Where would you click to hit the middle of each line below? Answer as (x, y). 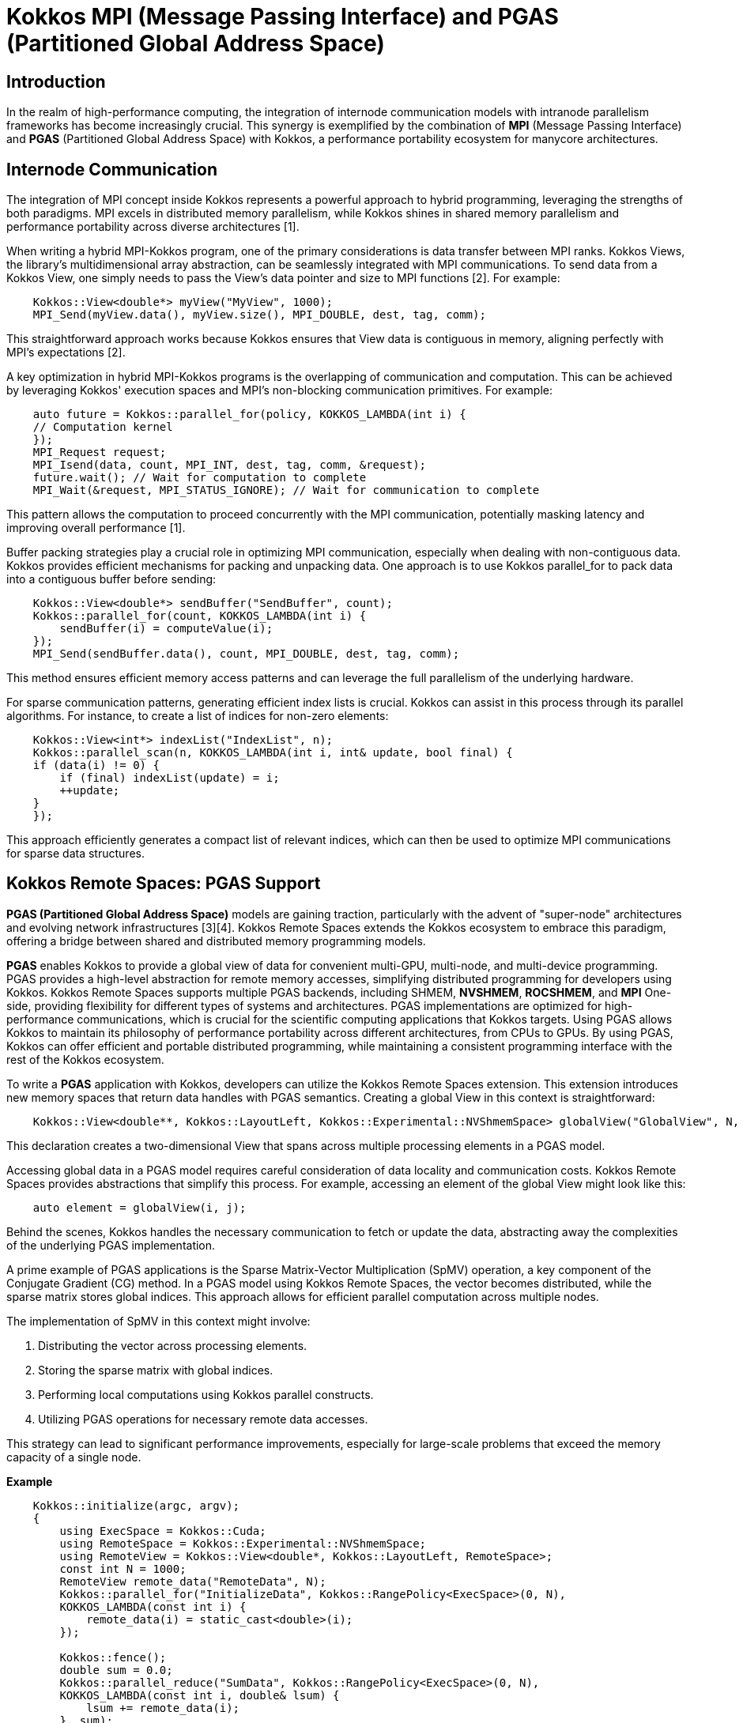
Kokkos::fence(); (113, 1657)
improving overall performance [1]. (96, 528)
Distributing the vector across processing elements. (173, 1345)
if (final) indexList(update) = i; (170, 778)
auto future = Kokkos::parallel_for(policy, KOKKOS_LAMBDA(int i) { (249, 415)
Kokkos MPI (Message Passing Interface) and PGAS (283, 17)
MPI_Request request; (100, 452)
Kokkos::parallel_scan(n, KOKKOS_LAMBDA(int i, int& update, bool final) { (273, 753)
